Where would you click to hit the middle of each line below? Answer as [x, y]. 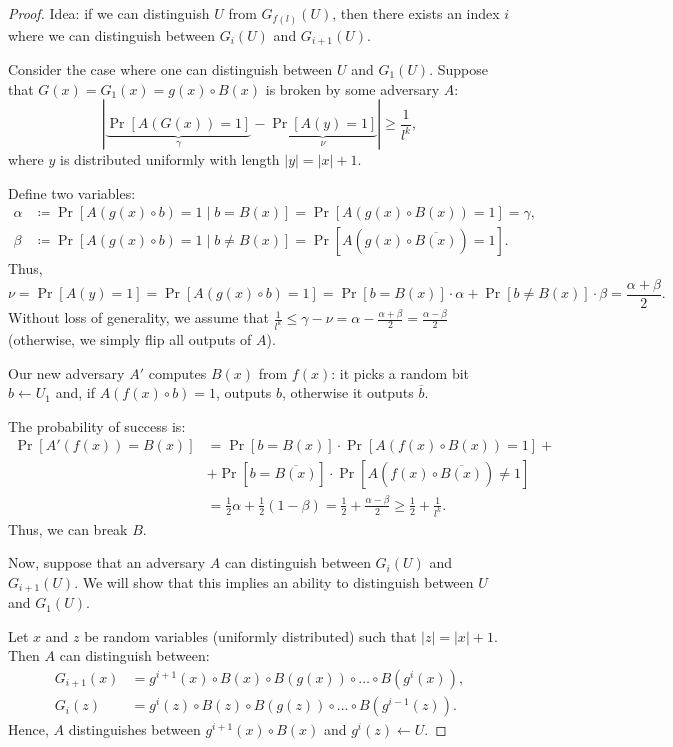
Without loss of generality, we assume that [138, 317]
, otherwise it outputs [348, 392]
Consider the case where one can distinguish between [170, 68]
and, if [75, 392]
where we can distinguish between [112, 34]
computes [177, 372]
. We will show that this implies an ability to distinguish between [274, 581]
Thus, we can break [68, 528]
